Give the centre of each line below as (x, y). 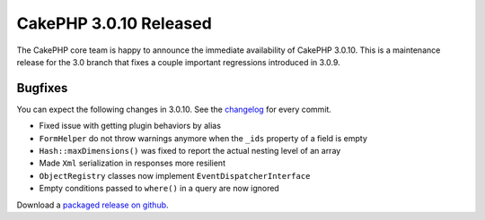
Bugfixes (42, 88)
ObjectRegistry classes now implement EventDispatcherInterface (175, 175)
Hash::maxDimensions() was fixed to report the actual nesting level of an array (190, 151)
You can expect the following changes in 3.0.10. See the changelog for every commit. (174, 109)
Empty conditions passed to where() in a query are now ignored (159, 189)
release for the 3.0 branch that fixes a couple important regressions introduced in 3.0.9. (178, 62)
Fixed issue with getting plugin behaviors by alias (130, 126)
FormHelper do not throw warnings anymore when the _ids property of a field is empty (203, 138)
